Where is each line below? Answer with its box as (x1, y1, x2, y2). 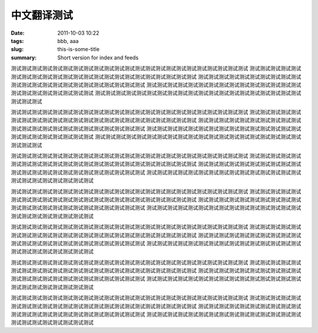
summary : (11, 54, 37, 61)
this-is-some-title (57, 46, 100, 53)
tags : (11, 37, 24, 44)
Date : (11, 29, 25, 36)
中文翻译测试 (11, 9, 74, 22)
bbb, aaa (57, 37, 79, 44)
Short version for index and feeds (57, 54, 138, 61)
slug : (11, 46, 24, 53)
